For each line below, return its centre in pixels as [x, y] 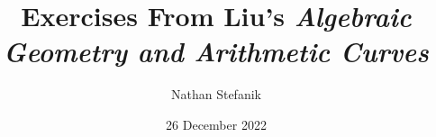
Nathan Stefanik [216, 94]
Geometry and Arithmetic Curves [216, 51]
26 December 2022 [216, 124]
